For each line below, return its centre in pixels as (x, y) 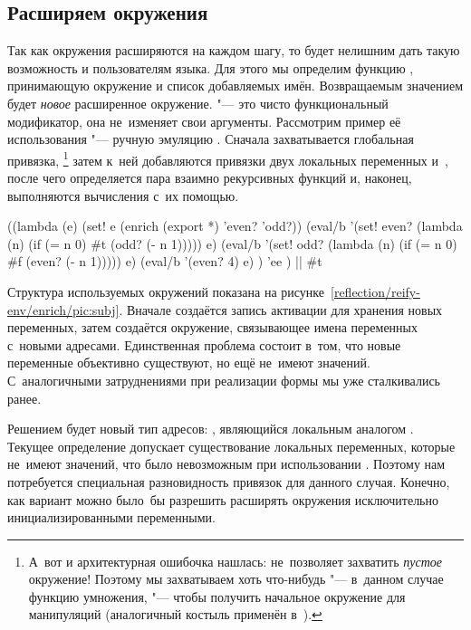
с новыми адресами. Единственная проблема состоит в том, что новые (204, 344)
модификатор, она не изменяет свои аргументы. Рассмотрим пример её (204, 121)
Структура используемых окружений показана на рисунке (166, 291)
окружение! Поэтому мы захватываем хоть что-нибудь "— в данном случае (236, 579)
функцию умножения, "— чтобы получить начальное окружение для (217, 596)
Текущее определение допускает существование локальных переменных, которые (231, 446)
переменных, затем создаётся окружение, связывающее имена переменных (213, 327)
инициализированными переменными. (111, 517)
